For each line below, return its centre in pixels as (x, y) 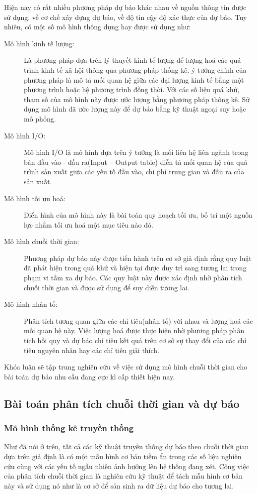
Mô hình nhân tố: (31, 304)
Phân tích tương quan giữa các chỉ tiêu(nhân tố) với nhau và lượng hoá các (138, 320)
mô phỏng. (40, 118)
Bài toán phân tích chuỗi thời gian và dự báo (122, 403)
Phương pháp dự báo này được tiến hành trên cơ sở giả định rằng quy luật (138, 258)
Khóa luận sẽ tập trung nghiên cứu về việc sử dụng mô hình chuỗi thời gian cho (126, 367)
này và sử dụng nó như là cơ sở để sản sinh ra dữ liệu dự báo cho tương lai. (119, 485)
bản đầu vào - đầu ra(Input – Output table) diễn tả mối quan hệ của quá (136, 162)
